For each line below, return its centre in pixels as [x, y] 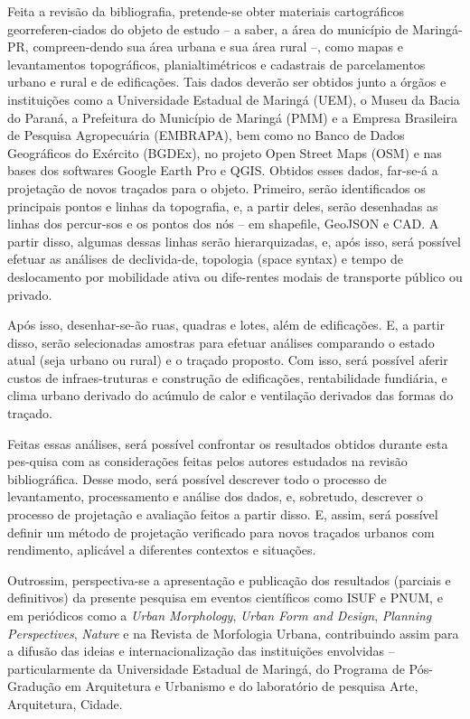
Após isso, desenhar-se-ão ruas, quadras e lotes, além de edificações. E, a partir [226, 325]
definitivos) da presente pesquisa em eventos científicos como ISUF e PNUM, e [225, 598]
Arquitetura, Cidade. [65, 703]
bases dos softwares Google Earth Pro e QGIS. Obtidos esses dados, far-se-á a [223, 170]
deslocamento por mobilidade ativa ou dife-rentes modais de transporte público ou [235, 276]
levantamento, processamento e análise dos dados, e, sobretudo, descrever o [215, 496]
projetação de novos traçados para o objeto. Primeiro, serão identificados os [216, 187]
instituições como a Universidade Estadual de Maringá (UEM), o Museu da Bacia [234, 99]
